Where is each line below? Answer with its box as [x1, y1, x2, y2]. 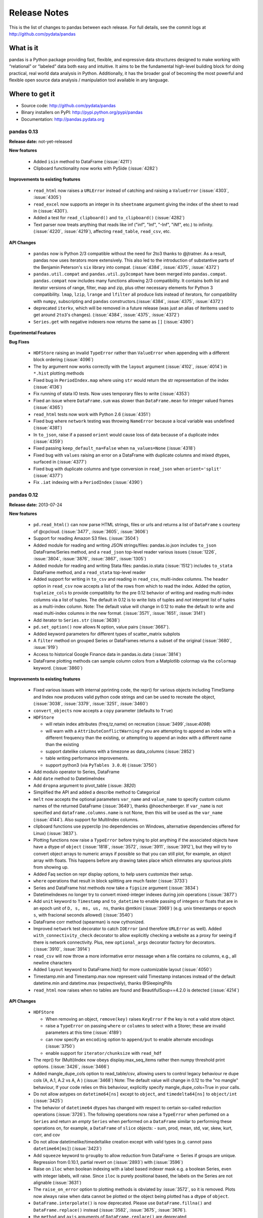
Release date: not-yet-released [9, 138, 73, 144]
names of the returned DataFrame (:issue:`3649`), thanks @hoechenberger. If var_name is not [33, 803, 223, 809]
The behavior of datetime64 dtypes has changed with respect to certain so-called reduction [33, 1104, 221, 1110]
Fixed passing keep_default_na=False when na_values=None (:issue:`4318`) [33, 445, 196, 451]
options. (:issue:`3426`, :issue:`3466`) [33, 1064, 110, 1069]
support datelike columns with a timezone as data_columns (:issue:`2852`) [45, 748, 195, 754]
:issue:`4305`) [33, 194, 62, 200]
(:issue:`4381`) [33, 425, 62, 431]
